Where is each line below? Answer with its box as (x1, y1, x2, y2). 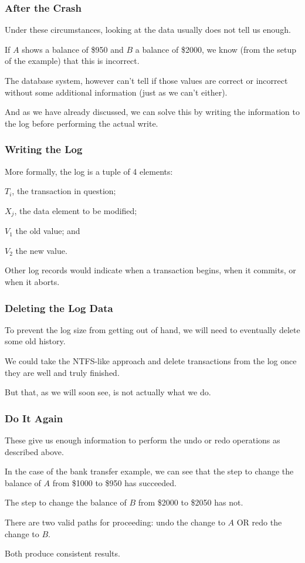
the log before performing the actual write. (5, 117, 158, 129)
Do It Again (5, 411, 63, 425)
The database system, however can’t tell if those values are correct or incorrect (5, 74, 288, 86)
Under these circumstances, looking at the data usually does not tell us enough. (5, 23, 291, 36)
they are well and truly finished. (5, 366, 120, 378)
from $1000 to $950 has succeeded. (52, 476, 177, 489)
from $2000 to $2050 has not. (138, 496, 243, 508)
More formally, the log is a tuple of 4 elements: (5, 165, 173, 177)
